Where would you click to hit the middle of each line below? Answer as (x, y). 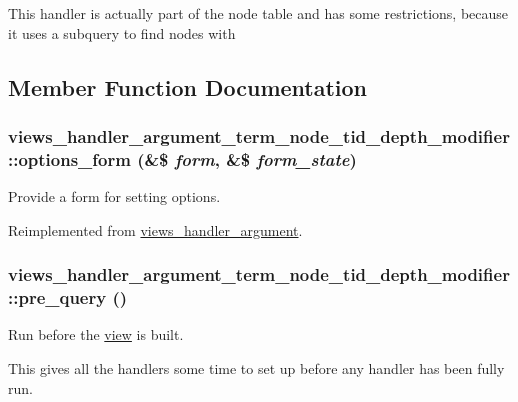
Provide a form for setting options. (114, 196)
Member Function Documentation (188, 86)
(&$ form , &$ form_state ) (247, 158)
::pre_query (57, 297)
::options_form (69, 158)
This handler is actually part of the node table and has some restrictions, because (258, 13)
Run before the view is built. (96, 334)
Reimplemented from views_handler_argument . (155, 229)
